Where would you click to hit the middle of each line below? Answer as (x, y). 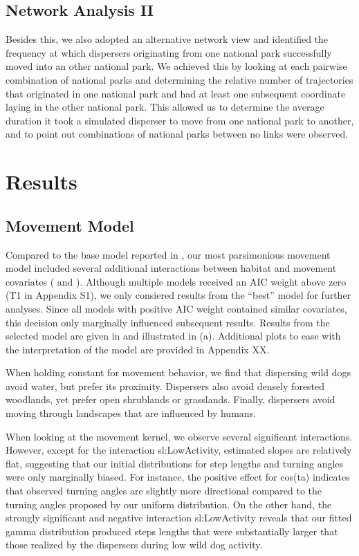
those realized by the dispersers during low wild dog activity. (134, 545)
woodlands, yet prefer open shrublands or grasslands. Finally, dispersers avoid (171, 399)
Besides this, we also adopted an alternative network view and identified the (167, 39)
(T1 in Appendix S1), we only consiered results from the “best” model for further (178, 295)
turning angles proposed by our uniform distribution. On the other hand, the (169, 504)
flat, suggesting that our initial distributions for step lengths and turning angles (175, 463)
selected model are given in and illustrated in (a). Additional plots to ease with (173, 336)
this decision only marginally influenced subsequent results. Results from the (168, 322)
